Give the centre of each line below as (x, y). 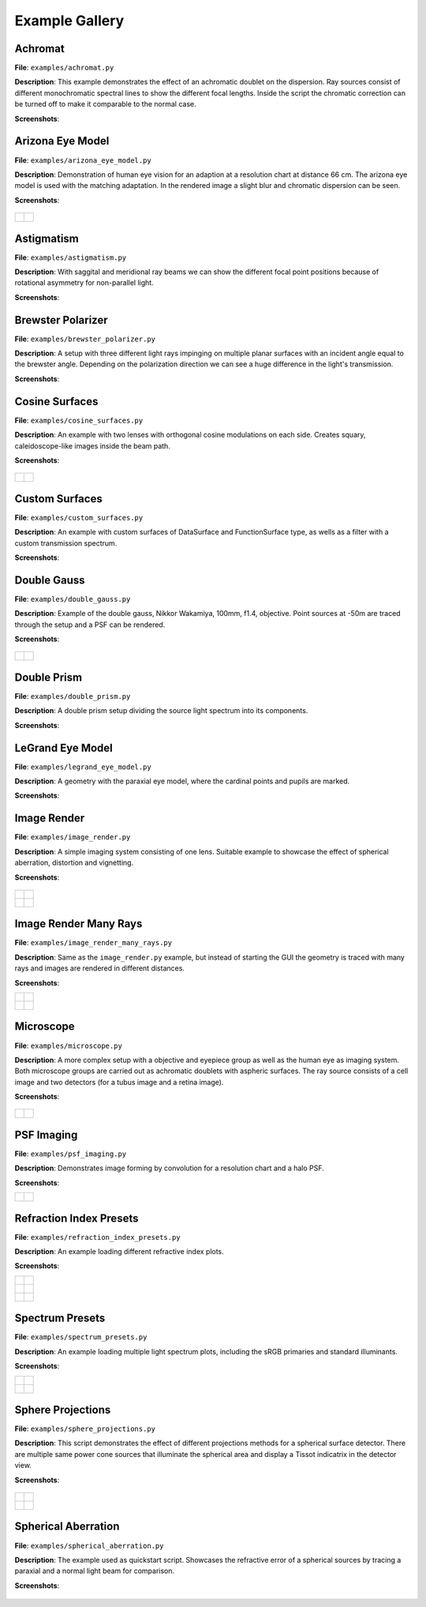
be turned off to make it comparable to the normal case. (105, 104)
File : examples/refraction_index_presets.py (97, 1237)
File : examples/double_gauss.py (73, 599)
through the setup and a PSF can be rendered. (90, 625)
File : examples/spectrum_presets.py (81, 1337)
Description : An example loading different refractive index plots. (119, 1252)
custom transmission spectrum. (66, 543)
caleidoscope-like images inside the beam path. (93, 445)
